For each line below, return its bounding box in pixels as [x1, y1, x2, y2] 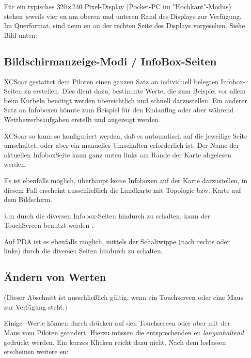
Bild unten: [4, 30, 37, 40]
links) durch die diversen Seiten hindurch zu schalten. [4, 246, 163, 256]
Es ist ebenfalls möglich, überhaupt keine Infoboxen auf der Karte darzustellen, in [4, 175, 248, 185]
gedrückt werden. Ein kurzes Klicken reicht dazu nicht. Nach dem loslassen [4, 337, 226, 347]
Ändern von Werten [4, 269, 107, 284]
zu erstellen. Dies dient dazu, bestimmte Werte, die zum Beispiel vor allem [24, 86, 246, 96]
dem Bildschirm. [4, 194, 52, 204]
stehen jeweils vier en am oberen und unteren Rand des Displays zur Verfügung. [4, 11, 242, 21]
